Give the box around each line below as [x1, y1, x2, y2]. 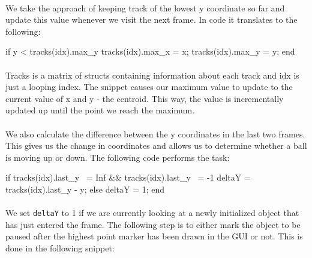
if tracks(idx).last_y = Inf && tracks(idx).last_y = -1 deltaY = [5, 171, 251, 184]
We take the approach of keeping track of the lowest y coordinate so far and [5, 1, 285, 14]
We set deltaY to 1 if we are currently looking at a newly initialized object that [5, 206, 299, 219]
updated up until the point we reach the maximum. [5, 104, 195, 116]
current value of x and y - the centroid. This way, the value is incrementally [5, 92, 284, 104]
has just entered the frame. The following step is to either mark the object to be [5, 218, 301, 230]
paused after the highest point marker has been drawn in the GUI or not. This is [5, 230, 303, 242]
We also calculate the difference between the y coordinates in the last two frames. [5, 127, 305, 140]
